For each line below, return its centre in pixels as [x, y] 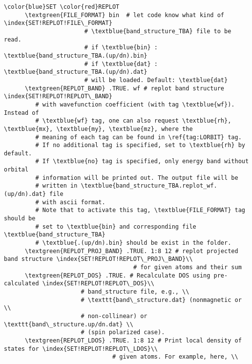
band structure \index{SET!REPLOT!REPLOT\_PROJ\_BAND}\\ [98, 259]
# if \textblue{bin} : [121, 48]
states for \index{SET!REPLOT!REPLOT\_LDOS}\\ [81, 349]
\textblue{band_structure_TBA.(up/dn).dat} [76, 72]
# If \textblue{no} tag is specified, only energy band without [142, 161]
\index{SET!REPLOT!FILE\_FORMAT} [58, 23]
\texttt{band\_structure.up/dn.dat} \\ [69, 324]
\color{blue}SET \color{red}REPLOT [62, 7]
